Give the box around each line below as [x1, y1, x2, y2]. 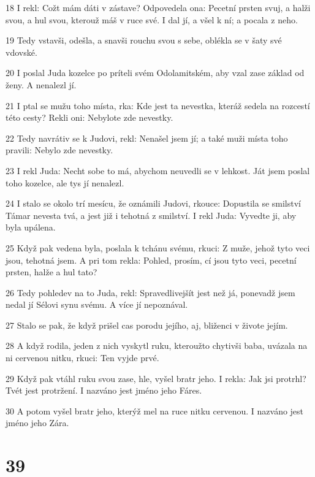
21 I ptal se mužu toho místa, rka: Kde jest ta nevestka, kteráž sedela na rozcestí [6, 99, 310, 112]
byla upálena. [6, 221, 56, 234]
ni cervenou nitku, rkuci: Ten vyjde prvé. [6, 351, 159, 364]
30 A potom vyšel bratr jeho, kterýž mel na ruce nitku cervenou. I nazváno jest [6, 404, 304, 417]
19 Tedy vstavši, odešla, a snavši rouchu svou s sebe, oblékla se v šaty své [6, 34, 282, 47]
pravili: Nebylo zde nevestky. [6, 143, 113, 156]
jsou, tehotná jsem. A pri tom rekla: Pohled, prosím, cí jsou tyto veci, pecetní [6, 253, 297, 266]
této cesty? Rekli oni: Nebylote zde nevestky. [6, 111, 173, 124]
